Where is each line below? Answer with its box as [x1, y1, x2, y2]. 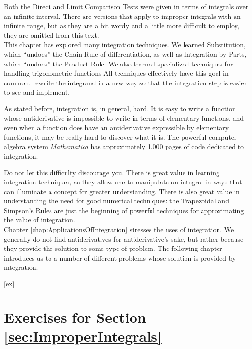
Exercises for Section [4, 307, 146, 327]
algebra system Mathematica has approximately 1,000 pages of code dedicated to [4, 141, 244, 151]
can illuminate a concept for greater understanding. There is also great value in [4, 186, 240, 196]
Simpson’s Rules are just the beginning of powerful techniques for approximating [4, 205, 244, 215]
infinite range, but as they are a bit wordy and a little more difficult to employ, [4, 20, 239, 31]
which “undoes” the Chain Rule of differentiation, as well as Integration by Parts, [4, 49, 247, 59]
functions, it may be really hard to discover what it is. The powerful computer [4, 132, 237, 142]
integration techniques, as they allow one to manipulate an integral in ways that [4, 177, 242, 187]
